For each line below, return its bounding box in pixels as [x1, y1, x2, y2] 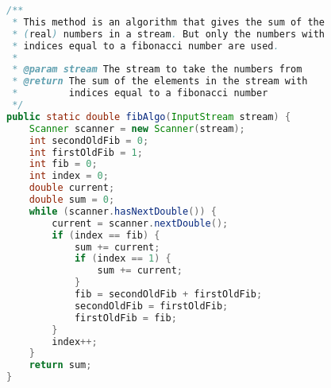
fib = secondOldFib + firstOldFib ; [74, 289, 263, 300]
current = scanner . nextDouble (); [52, 217, 229, 229]
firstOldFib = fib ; [74, 312, 177, 324]
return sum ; [29, 359, 92, 371]
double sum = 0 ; [29, 194, 115, 205]
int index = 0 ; [29, 170, 109, 182]
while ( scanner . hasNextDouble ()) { [29, 205, 217, 217]
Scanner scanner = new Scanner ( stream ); [29, 122, 245, 134]
